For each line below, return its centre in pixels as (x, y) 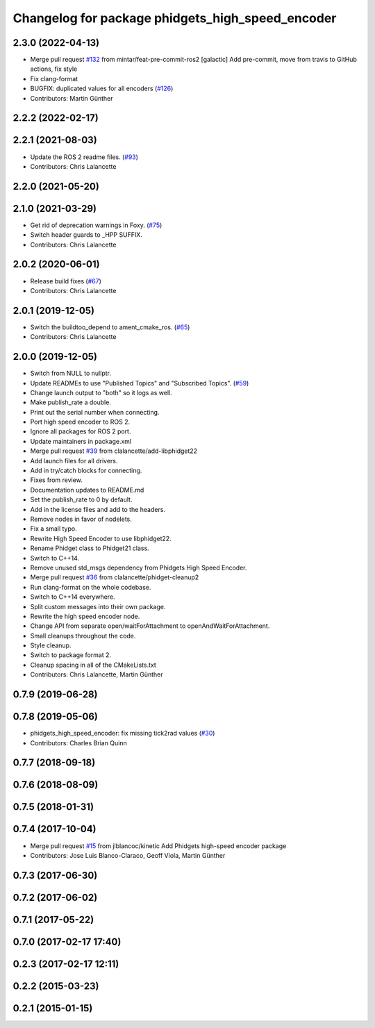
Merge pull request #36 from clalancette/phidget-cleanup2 (115, 577)
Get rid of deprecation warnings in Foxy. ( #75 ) (96, 225)
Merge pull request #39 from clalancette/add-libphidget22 (114, 451)
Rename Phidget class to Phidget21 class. (90, 548)
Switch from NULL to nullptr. (70, 373)
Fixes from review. (56, 480)
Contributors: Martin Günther (72, 98)
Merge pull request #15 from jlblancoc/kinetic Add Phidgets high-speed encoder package (158, 846)
